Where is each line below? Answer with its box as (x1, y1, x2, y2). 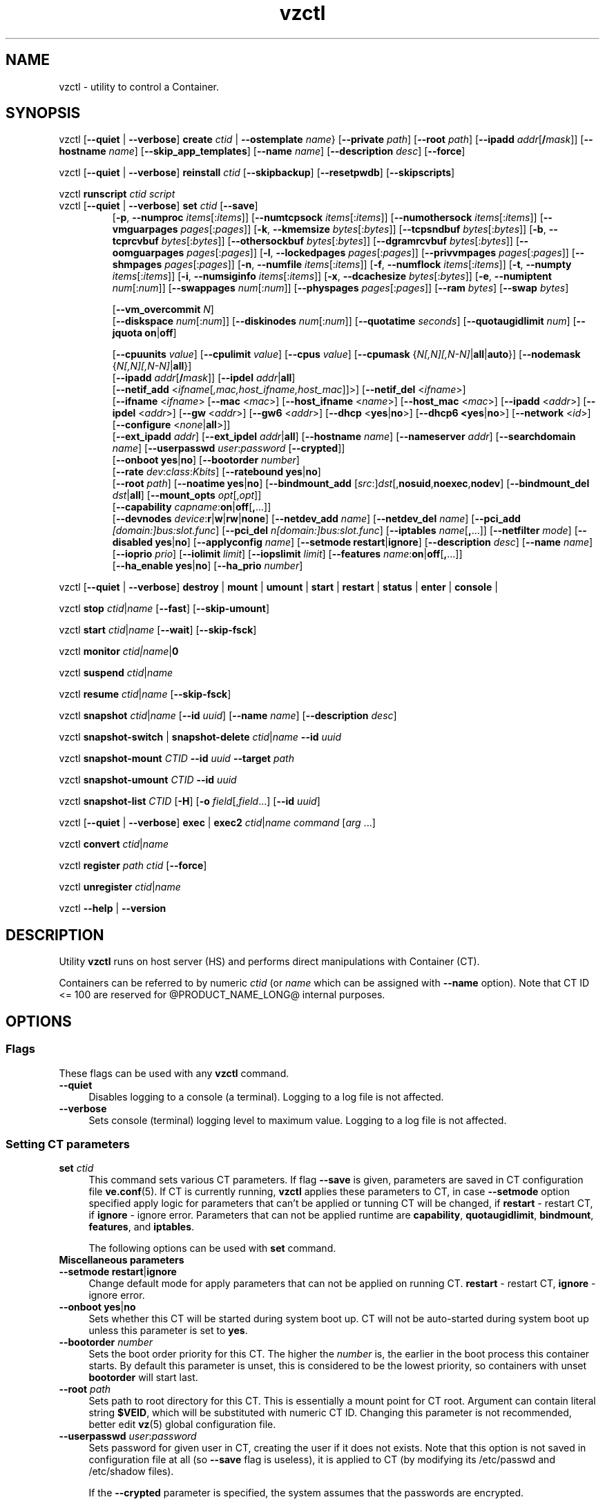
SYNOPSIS (6, 104, 81, 122)
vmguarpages (112, 223, 178, 236)
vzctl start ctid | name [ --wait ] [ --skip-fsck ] (59, 624, 257, 636)
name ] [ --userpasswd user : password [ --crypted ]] (112, 442, 345, 455)
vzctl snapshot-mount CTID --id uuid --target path (59, 752, 294, 765)
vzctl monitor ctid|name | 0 (59, 645, 179, 658)
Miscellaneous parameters (59, 1254, 184, 1266)
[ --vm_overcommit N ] (112, 303, 214, 316)
